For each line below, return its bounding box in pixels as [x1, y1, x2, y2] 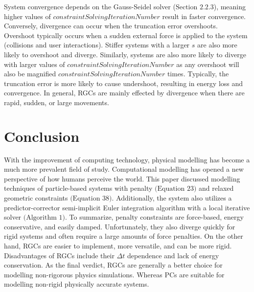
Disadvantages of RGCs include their [4, 250, 115, 260]
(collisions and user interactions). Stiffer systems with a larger [4, 40, 190, 50]
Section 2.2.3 [175, 4, 214, 11]
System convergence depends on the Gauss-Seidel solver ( [4, 1, 176, 11]
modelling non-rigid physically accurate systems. [4, 279, 149, 289]
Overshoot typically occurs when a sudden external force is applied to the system [4, 30, 248, 40]
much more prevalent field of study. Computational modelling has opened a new [4, 164, 244, 174]
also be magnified [4, 68, 56, 79]
